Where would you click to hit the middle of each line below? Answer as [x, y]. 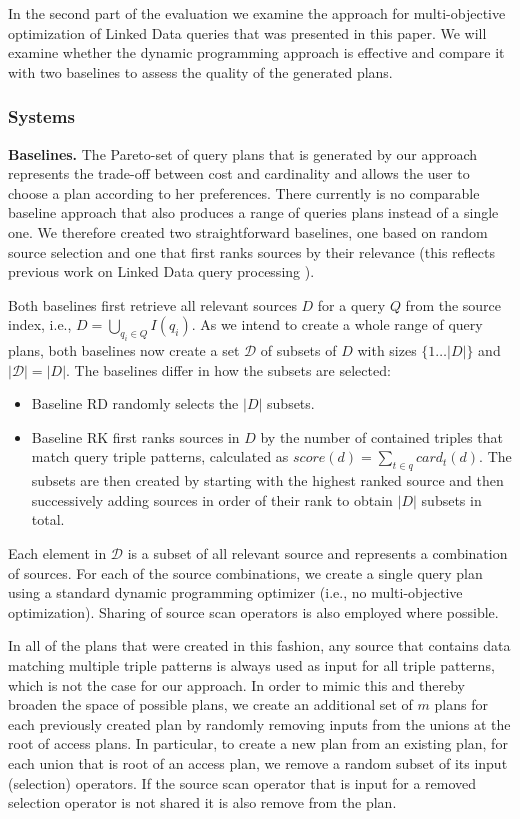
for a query [351, 304]
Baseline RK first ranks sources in [135, 436]
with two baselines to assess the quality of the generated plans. [200, 71]
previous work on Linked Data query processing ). [161, 271]
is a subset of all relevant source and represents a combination [317, 553]
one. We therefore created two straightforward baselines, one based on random [248, 231]
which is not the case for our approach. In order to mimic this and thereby [237, 684]
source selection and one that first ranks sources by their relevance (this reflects [251, 251]
